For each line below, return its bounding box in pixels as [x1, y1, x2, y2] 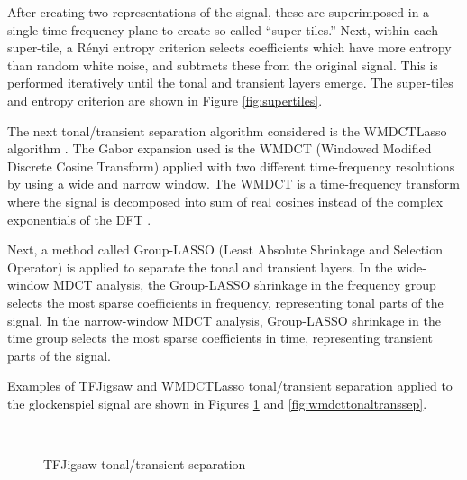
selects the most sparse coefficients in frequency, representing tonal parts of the [7, 292, 444, 311]
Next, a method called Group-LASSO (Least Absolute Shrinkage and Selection [7, 240, 443, 259]
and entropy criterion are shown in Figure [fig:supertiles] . [7, 90, 323, 109]
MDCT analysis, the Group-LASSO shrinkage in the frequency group [52, 275, 436, 294]
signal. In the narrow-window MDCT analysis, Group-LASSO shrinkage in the [7, 310, 441, 329]
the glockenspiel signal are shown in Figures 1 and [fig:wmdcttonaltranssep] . [7, 393, 427, 412]
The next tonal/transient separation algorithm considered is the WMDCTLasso [7, 121, 447, 140]
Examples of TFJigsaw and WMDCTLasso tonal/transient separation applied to [7, 376, 453, 395]
